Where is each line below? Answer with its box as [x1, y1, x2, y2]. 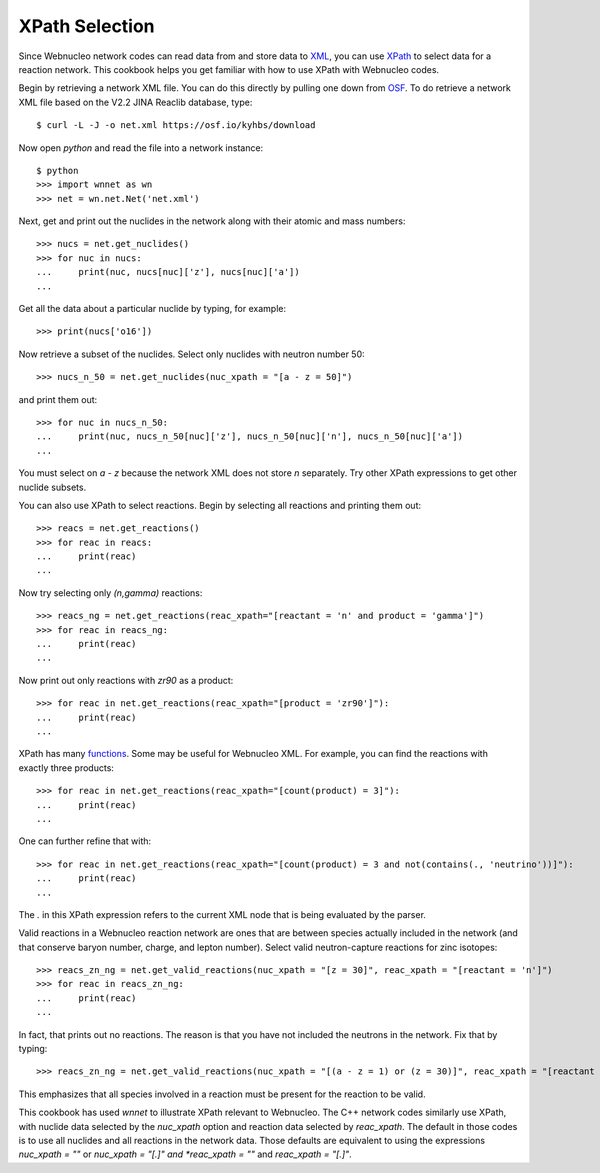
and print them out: [18, 393, 98, 405]
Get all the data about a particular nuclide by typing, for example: [18, 303, 287, 315]
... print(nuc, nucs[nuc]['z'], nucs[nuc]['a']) [36, 266, 300, 278]
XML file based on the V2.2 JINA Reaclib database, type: [18, 96, 253, 108]
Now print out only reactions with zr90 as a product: [18, 674, 234, 686]
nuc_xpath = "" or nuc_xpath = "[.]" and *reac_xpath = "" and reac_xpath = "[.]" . [18, 1148, 352, 1160]
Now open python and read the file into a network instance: [18, 141, 264, 154]
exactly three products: [18, 761, 115, 774]
